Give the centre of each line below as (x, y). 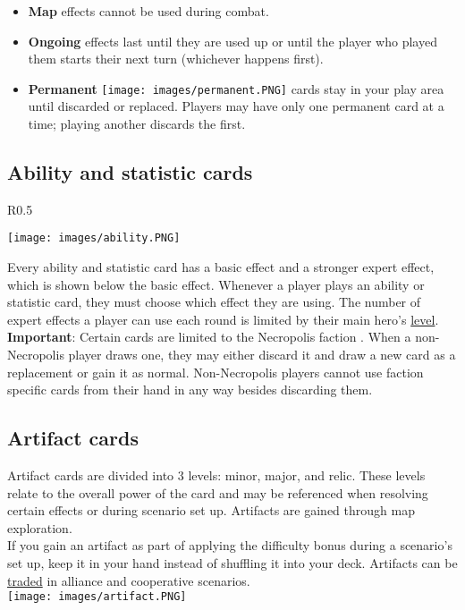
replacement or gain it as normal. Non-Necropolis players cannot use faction (216, 372)
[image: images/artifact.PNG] (97, 597)
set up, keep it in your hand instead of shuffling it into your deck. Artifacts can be (232, 563)
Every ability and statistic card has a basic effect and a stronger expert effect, (221, 267)
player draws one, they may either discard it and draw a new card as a (262, 355)
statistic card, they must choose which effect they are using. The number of (214, 302)
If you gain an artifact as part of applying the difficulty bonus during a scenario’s (230, 545)
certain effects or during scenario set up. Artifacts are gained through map (211, 510)
